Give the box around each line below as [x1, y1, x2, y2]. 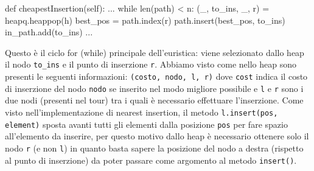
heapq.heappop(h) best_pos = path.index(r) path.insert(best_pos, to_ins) [5, 13, 285, 26]
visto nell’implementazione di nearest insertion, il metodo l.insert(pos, [5, 105, 278, 118]
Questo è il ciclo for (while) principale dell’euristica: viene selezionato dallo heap [5, 46, 304, 58]
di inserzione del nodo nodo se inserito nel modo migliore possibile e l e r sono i [5, 82, 304, 94]
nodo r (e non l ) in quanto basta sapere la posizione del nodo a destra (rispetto [5, 141, 304, 154]
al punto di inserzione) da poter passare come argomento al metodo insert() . [5, 153, 297, 166]
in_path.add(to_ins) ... [5, 26, 93, 38]
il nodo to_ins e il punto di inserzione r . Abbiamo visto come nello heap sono [5, 58, 296, 71]
